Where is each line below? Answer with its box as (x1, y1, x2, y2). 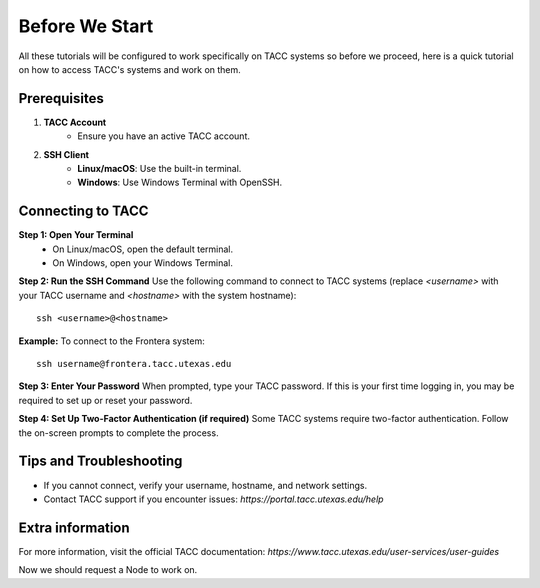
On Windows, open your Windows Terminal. (52, 257, 234, 269)
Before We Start (18, 15, 154, 37)
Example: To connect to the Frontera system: (18, 335, 205, 347)
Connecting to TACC (18, 203, 149, 220)
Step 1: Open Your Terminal (18, 229, 134, 241)
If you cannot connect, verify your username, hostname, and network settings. (43, 479, 368, 491)
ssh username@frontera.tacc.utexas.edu (36, 358, 232, 370)
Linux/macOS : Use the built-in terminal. (77, 163, 242, 175)
